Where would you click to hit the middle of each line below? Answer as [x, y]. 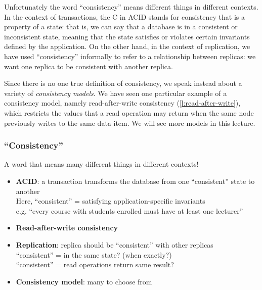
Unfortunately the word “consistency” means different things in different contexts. [131, 7]
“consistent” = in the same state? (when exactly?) [94, 254]
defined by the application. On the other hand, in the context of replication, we [127, 46]
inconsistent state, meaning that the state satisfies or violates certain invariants [127, 36]
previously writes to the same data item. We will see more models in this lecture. [130, 123]
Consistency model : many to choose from [84, 281]
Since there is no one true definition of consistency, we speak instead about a [123, 83]
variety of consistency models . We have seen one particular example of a [116, 93]
